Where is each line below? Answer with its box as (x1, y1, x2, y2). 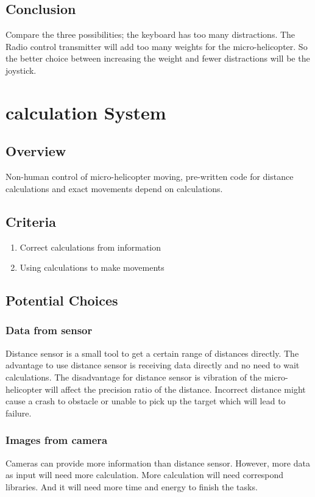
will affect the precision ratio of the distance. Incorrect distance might (44, 382, 306, 395)
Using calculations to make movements (19, 261, 165, 274)
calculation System (5, 99, 166, 124)
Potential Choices (5, 291, 118, 310)
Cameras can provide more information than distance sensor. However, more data (5, 456, 310, 469)
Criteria (5, 212, 56, 231)
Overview (5, 141, 66, 160)
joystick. (5, 63, 37, 76)
